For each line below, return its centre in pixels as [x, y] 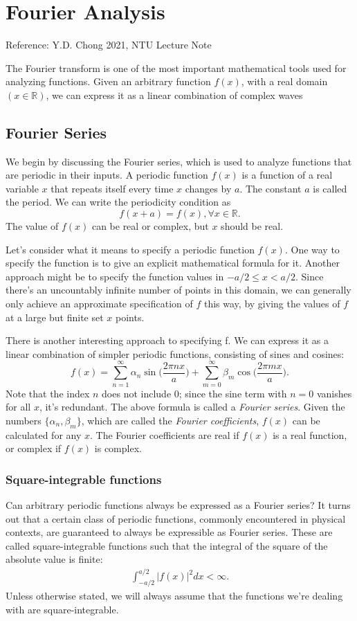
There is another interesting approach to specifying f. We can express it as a [167, 340]
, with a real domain [284, 81]
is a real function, [310, 434]
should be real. [252, 226]
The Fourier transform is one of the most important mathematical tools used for [176, 67]
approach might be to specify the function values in [115, 276]
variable [22, 188]
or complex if [34, 448]
